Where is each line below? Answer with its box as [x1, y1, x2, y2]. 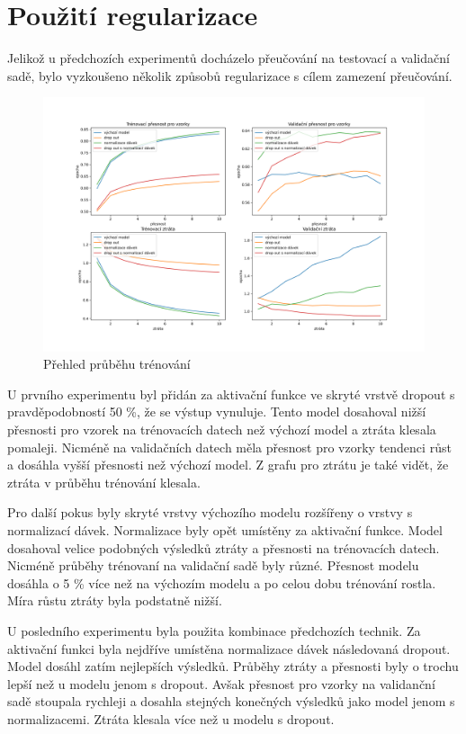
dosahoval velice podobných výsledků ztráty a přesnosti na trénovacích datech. [7, 538, 440, 557]
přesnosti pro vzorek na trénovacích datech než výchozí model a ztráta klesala [7, 420, 436, 439]
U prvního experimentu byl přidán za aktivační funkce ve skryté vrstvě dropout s [7, 384, 455, 403]
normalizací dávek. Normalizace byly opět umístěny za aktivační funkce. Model [7, 521, 443, 540]
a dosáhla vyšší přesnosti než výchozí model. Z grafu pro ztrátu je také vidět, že [7, 455, 449, 474]
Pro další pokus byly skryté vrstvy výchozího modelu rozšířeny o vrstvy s [7, 503, 413, 522]
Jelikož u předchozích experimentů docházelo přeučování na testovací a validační [7, 49, 450, 67]
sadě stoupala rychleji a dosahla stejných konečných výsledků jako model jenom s [7, 692, 455, 711]
